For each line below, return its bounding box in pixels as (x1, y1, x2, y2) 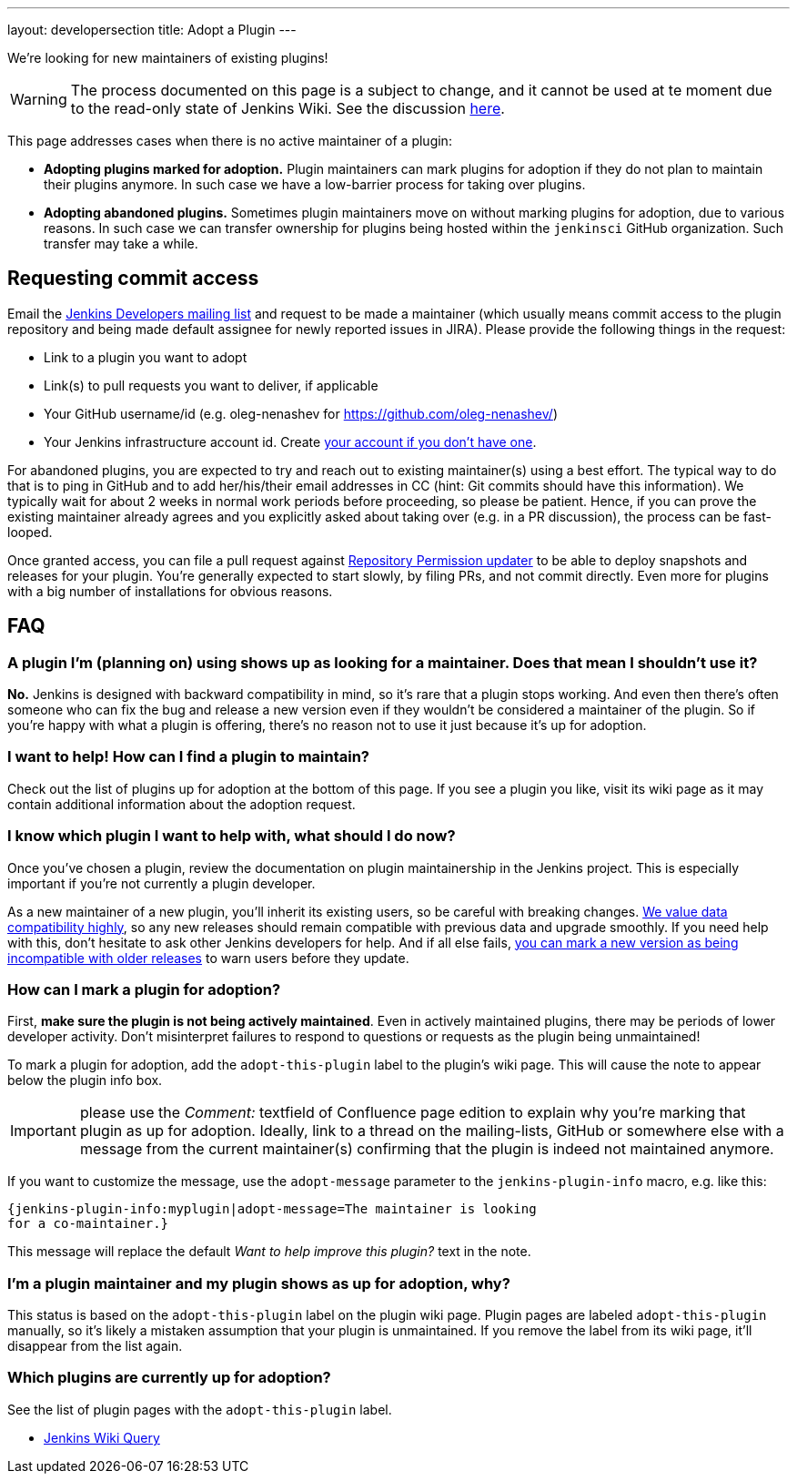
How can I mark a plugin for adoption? (7, 979, 281, 999)
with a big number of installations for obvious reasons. (7, 583, 333, 599)
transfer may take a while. (44, 236, 198, 251)
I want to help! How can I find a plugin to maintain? (7, 747, 370, 766)
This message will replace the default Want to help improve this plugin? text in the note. (7, 1243, 531, 1260)
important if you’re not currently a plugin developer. (7, 875, 316, 891)
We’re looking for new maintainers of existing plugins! (7, 50, 328, 66)
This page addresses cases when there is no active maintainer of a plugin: (7, 133, 452, 148)
